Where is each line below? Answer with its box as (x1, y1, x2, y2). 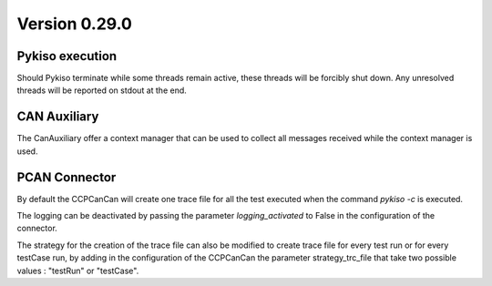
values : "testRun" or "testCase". (16, 265, 139, 276)
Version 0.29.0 (16, 14, 132, 34)
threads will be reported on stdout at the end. (16, 85, 187, 96)
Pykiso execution (16, 48, 118, 64)
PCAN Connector (16, 169, 117, 185)
